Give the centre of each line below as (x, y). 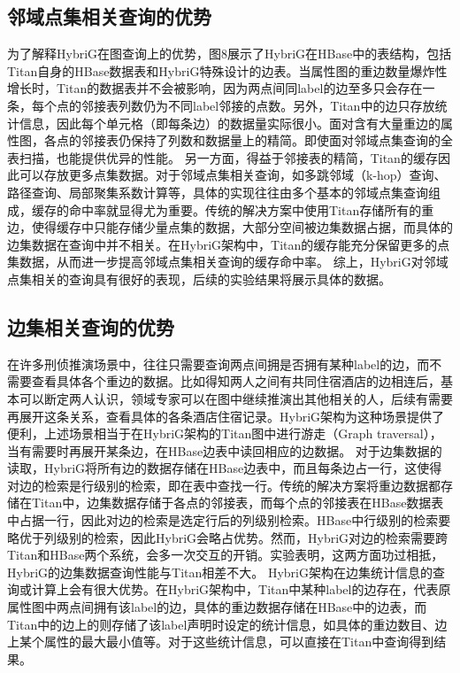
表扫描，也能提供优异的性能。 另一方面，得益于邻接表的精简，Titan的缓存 (222, 157)
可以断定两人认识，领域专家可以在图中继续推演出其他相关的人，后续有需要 (236, 398)
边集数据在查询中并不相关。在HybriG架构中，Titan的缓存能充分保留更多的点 (229, 244)
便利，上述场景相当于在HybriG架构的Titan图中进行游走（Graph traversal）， (225, 433)
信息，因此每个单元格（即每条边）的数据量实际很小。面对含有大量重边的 (230, 123)
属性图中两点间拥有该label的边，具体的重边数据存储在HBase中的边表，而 (217, 607)
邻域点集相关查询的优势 (109, 16)
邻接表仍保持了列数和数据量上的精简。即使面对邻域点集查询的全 (267, 140)
